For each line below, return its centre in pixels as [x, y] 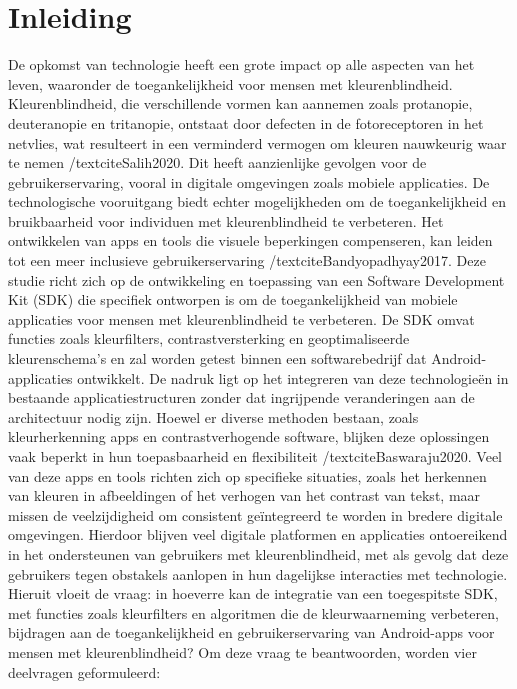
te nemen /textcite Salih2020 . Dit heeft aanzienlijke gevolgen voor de [217, 162]
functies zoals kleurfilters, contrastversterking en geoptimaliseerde [209, 338]
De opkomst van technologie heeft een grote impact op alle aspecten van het [241, 64]
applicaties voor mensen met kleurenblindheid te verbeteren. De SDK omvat [241, 318]
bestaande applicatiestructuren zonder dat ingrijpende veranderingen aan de [241, 397]
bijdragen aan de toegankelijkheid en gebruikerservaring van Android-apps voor [251, 632]
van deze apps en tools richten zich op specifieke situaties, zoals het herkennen [247, 475]
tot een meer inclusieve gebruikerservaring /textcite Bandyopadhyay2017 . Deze [247, 260]
